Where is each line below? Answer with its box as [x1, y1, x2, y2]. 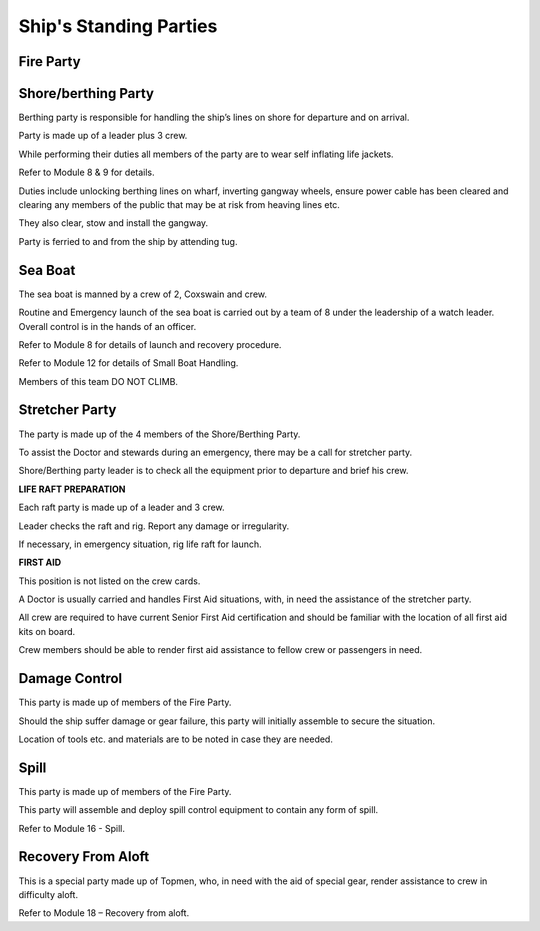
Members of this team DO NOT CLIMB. [18, 375, 179, 387]
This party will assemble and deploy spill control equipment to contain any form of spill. [18, 804, 379, 816]
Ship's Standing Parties [18, 15, 218, 37]
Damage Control [18, 670, 123, 687]
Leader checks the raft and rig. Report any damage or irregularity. [18, 520, 290, 532]
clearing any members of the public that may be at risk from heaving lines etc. [18, 199, 340, 211]
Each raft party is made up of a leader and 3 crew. [18, 501, 225, 514]
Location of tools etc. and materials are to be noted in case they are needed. [18, 733, 334, 745]
